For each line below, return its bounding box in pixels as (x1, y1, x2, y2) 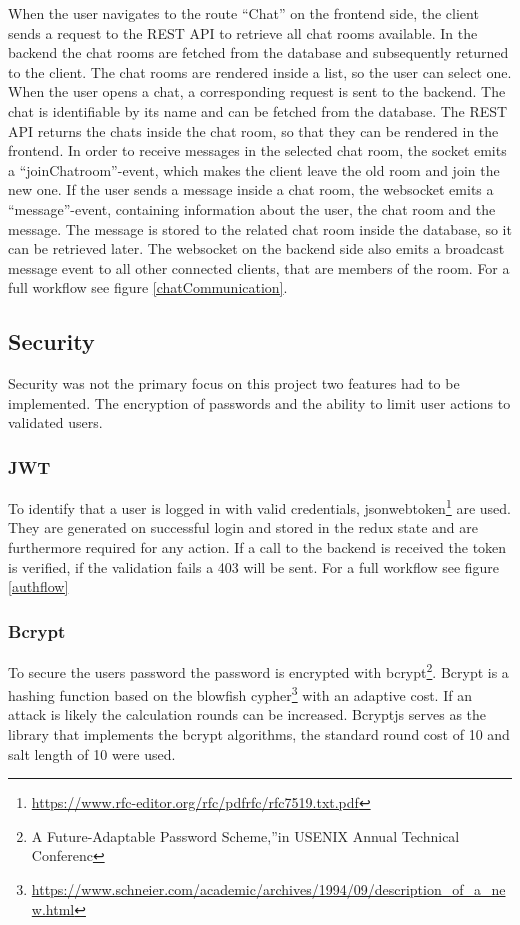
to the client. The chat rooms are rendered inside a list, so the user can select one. (8, 61, 512, 82)
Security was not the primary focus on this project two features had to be (8, 373, 460, 394)
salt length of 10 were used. (8, 743, 176, 764)
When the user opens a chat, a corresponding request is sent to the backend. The (8, 81, 506, 102)
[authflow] (8, 576, 69, 597)
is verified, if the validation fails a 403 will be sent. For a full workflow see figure (8, 556, 500, 577)
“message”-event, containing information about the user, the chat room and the (8, 198, 496, 219)
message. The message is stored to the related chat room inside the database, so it (8, 218, 512, 239)
